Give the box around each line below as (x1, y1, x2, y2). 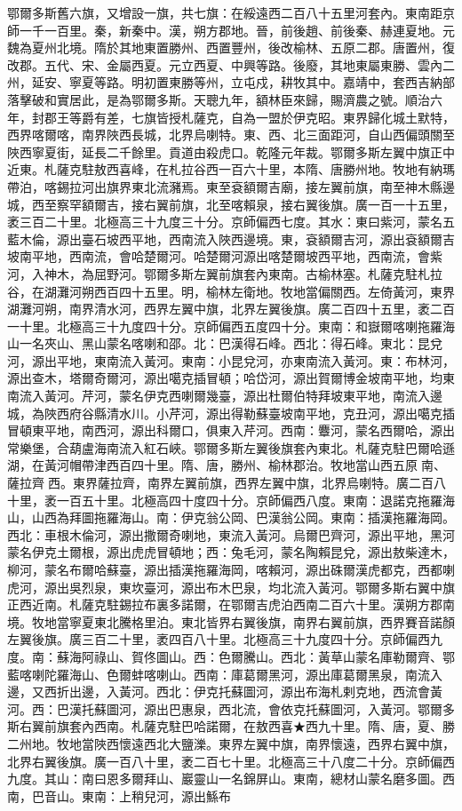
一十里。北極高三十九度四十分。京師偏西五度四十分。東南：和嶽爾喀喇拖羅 (7, 316, 442, 335)
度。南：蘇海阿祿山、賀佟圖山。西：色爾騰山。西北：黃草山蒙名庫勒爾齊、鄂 (7, 647, 455, 665)
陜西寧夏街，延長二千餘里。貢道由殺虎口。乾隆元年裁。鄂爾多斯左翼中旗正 (7, 142, 442, 161)
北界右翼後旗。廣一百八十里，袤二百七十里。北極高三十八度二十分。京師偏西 (7, 751, 455, 770)
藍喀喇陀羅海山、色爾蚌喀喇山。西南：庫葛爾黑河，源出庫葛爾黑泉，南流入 (7, 664, 442, 683)
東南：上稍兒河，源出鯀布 (81, 786, 231, 805)
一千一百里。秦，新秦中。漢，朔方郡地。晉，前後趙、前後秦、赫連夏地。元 (19, 20, 455, 39)
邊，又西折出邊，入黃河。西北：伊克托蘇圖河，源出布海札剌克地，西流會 (7, 682, 430, 701)
